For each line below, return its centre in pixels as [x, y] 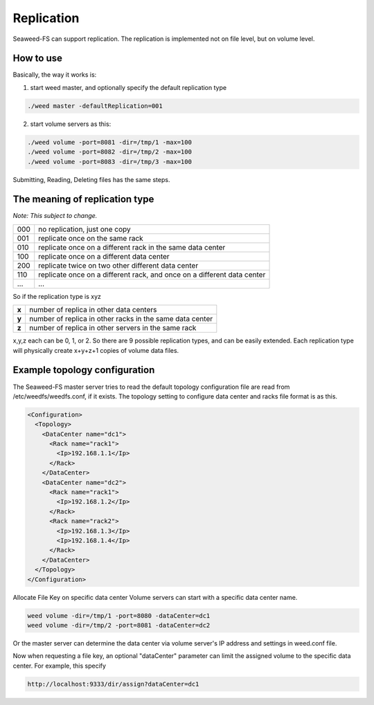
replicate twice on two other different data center [118, 265]
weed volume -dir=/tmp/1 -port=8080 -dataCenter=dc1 [119, 615]
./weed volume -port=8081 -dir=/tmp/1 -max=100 [109, 142]
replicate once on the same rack [91, 238]
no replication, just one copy [84, 229]
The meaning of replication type [83, 200]
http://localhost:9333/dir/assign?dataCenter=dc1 [113, 684]
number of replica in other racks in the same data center [121, 319]
